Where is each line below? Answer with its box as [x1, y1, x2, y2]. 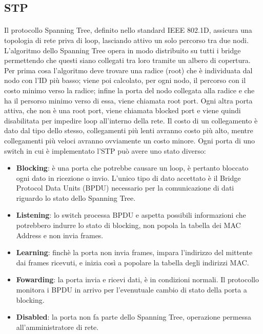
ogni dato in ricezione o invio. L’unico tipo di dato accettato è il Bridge [16, 172, 241, 183]
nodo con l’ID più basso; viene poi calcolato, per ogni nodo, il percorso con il [4, 75, 246, 86]
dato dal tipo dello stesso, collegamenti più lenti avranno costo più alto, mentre [4, 125, 253, 136]
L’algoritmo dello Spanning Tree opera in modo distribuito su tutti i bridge [4, 45, 241, 55]
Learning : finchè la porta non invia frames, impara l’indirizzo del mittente [16, 247, 253, 258]
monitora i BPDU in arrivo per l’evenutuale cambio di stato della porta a [16, 284, 247, 295]
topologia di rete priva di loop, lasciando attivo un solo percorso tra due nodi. [4, 34, 249, 45]
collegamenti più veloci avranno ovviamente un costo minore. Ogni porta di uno [4, 135, 255, 145]
